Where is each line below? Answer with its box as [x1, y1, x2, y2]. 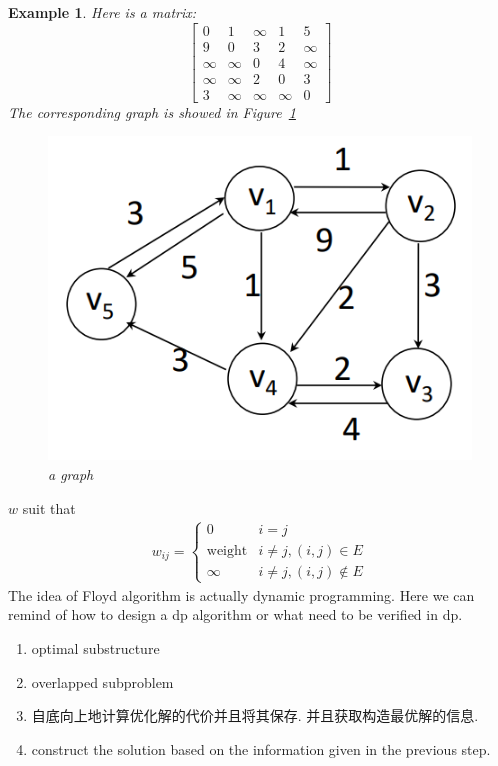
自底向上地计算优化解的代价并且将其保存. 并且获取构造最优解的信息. [31, 705, 479, 726]
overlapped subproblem [31, 671, 174, 692]
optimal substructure [31, 638, 160, 658]
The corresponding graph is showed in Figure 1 [8, 101, 296, 122]
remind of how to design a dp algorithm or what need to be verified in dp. [8, 604, 463, 625]
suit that [22, 497, 76, 518]
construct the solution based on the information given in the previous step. [31, 738, 491, 759]
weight [206, 543, 248, 558]
